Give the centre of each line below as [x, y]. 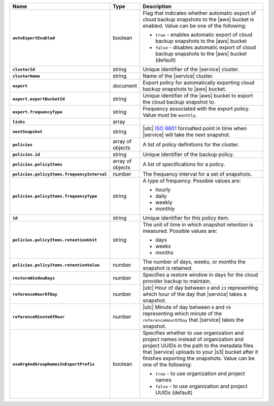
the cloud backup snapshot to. [179, 102]
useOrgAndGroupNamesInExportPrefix [54, 364]
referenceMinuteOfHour [39, 317]
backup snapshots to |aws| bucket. [185, 89]
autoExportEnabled [34, 38]
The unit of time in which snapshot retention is [198, 225]
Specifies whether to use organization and [193, 333]
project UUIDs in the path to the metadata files [198, 346]
